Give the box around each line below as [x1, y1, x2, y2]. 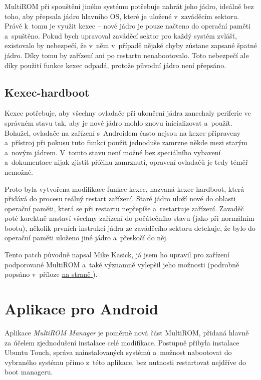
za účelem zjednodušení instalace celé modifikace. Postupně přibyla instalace [5, 337, 239, 347]
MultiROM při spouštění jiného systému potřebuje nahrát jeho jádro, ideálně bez [5, 1, 254, 11]
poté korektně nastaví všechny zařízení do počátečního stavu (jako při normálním [5, 213, 254, 223]
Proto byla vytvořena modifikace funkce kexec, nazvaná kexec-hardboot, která [5, 183, 244, 194]
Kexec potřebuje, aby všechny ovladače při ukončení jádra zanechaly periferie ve [5, 108, 251, 118]
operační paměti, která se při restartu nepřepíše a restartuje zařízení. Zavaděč [5, 203, 244, 213]
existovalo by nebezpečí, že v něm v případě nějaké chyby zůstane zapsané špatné [5, 40, 257, 51]
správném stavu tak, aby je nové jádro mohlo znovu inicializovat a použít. [5, 117, 232, 128]
